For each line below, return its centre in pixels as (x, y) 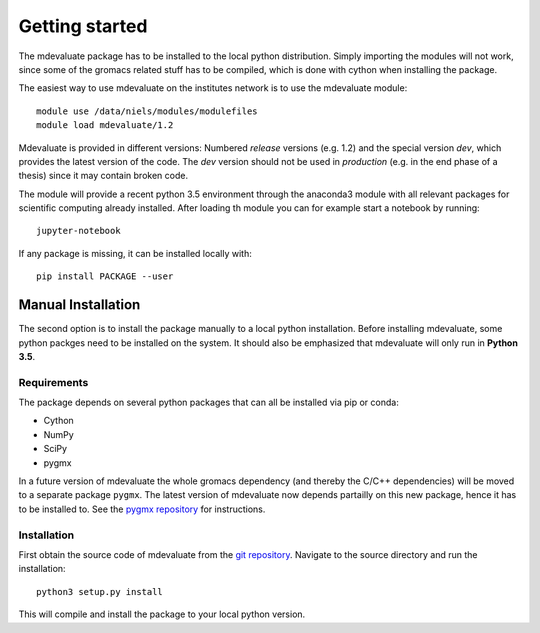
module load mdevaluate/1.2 (105, 125)
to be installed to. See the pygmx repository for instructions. (142, 509)
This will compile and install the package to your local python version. (162, 614)
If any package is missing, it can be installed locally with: (135, 253)
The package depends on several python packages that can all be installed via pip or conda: (208, 402)
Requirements (53, 382)
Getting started (83, 26)
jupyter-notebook (78, 231)
